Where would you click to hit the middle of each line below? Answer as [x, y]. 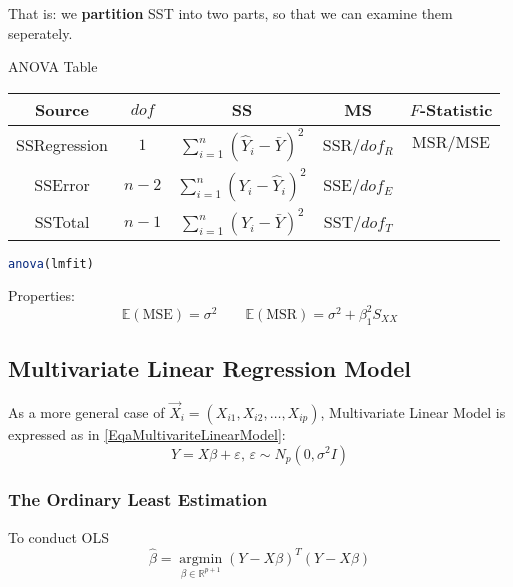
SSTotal [62, 222]
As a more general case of [86, 411]
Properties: [41, 294]
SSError [62, 185]
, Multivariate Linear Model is [413, 411]
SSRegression [62, 145]
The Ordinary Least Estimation [138, 499]
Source [62, 109]
